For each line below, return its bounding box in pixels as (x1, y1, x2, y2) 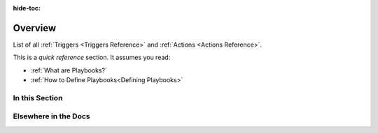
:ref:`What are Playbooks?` (30, 66, 108, 75)
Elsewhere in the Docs (13, 111, 90, 121)
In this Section (13, 93, 63, 102)
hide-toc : (13, 4, 41, 12)
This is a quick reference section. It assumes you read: (13, 53, 171, 62)
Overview (13, 22, 57, 34)
